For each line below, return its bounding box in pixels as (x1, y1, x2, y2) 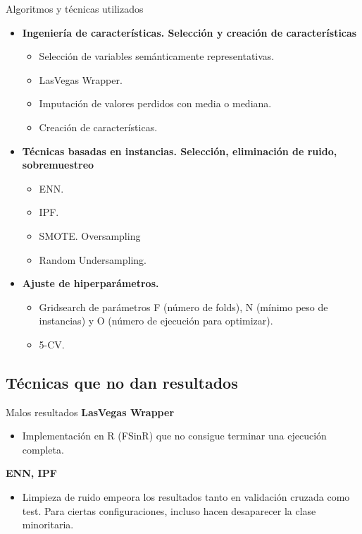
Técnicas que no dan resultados (6, 371, 238, 393)
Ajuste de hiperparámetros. (22, 276, 159, 291)
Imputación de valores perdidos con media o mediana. (39, 96, 272, 111)
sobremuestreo (22, 157, 94, 172)
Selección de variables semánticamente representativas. (39, 49, 275, 63)
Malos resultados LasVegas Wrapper (6, 404, 175, 419)
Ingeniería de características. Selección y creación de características (22, 25, 357, 40)
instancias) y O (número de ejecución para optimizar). (39, 313, 273, 328)
